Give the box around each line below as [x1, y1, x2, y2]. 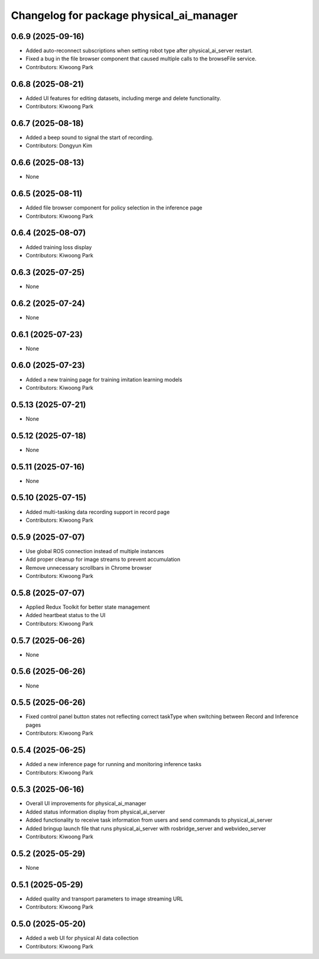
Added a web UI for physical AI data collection [25, 935, 139, 942]
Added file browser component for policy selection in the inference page [25, 204, 203, 211]
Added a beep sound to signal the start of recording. [25, 134, 154, 141]
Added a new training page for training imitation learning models [25, 376, 183, 383]
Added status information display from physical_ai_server [25, 808, 165, 815]
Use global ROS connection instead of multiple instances [25, 547, 164, 554]
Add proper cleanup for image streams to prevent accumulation [25, 556, 181, 563]
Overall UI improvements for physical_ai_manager [25, 800, 147, 807]
